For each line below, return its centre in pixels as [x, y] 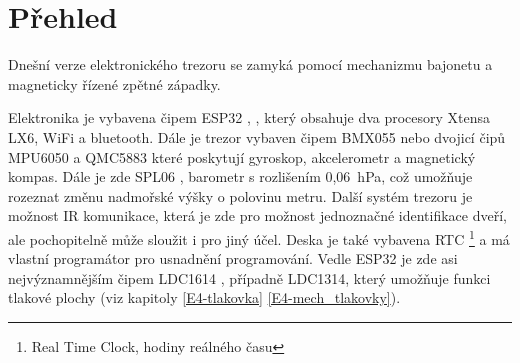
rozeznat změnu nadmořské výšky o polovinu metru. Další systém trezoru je [240, 195]
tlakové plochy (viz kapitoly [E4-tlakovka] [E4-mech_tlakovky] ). [204, 297]
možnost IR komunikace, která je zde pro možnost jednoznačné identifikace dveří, [257, 215]
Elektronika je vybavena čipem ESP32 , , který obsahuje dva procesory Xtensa [249, 117]
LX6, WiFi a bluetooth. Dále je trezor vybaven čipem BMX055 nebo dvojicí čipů [257, 136]
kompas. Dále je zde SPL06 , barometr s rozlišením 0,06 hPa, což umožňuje [240, 176]
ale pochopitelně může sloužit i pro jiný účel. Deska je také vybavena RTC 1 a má [259, 237]
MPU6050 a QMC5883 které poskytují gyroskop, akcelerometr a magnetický [242, 156]
